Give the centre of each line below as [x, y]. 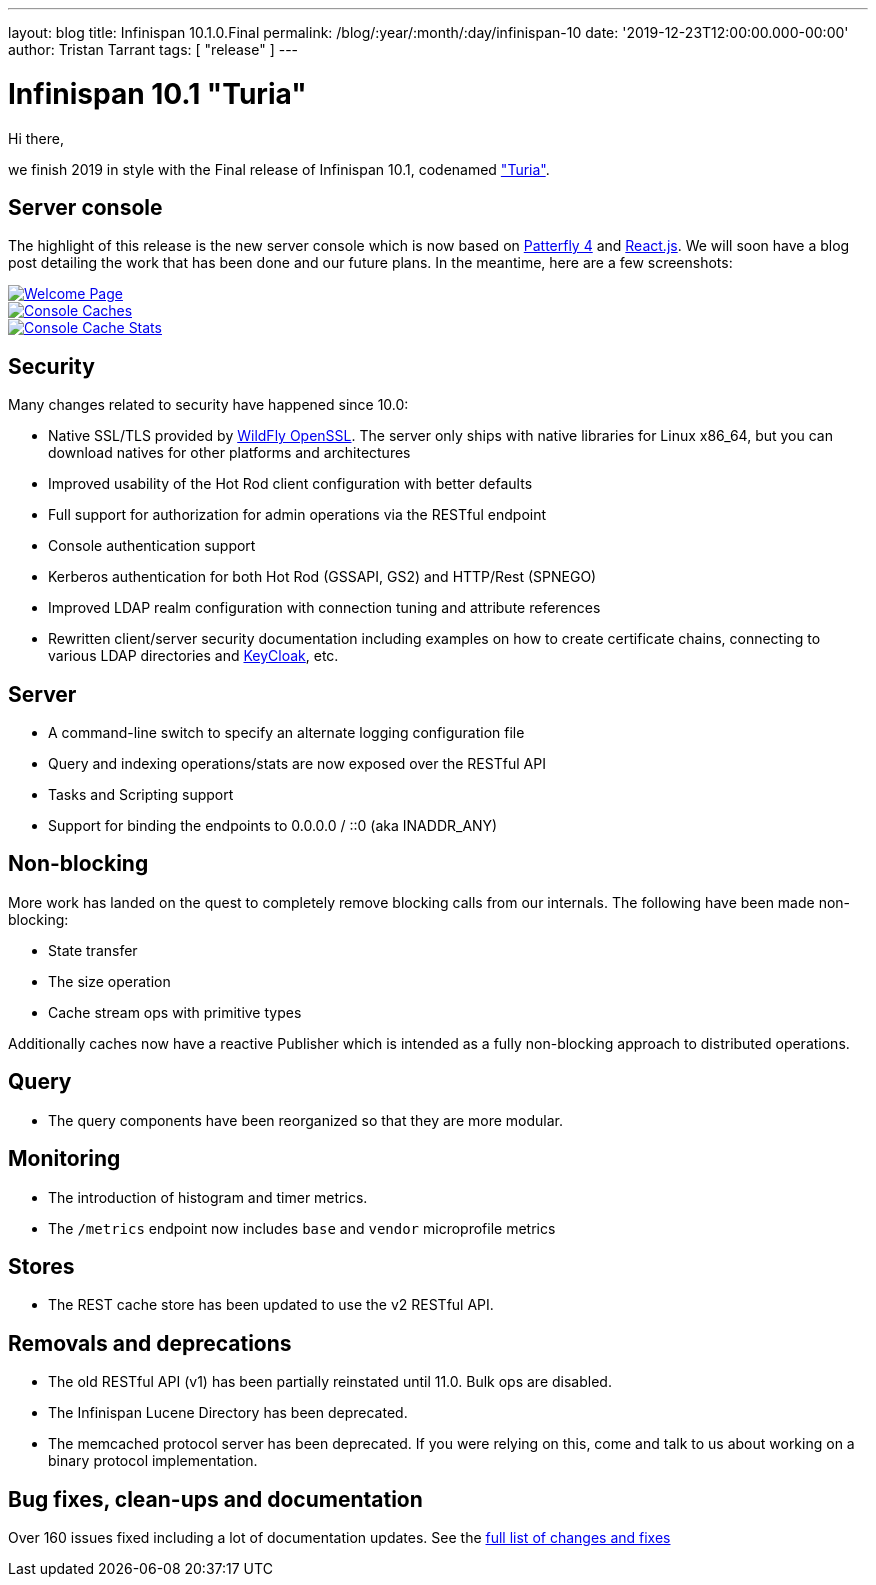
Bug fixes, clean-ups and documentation [215, 1499]
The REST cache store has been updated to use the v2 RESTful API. [271, 1305]
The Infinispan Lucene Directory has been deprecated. [228, 1413]
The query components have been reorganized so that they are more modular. [305, 1120]
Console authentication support [152, 546]
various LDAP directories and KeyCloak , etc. [193, 656]
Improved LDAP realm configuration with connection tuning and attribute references [324, 608]
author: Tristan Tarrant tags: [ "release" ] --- [153, 49]
